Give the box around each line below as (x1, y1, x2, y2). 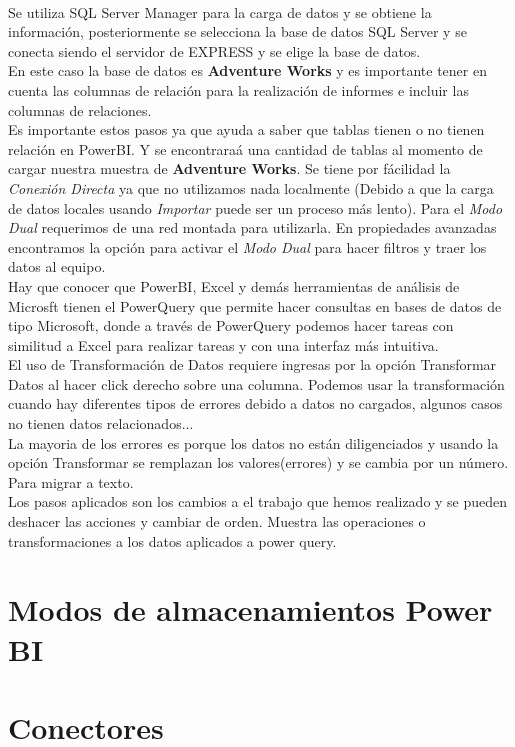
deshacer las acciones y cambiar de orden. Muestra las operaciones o (8, 511, 426, 532)
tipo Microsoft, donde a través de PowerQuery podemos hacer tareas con (8, 315, 454, 336)
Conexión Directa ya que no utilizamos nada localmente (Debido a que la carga (8, 177, 494, 198)
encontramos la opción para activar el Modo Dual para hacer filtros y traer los (8, 236, 487, 257)
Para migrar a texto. (8, 471, 134, 492)
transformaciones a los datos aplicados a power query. (8, 530, 337, 551)
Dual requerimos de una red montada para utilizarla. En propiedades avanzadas (8, 217, 497, 238)
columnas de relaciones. (8, 99, 152, 120)
